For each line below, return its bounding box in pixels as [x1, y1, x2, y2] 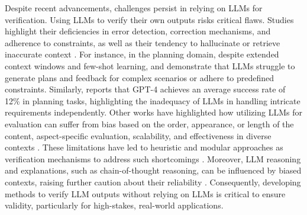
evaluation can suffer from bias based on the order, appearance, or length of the [5, 117, 294, 130]
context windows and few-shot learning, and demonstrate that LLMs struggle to [5, 59, 295, 72]
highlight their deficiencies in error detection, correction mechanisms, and [5, 25, 271, 37]
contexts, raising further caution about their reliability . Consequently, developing [5, 175, 301, 188]
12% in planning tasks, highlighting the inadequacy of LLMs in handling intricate [5, 94, 300, 107]
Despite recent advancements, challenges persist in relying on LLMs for [5, 2, 263, 14]
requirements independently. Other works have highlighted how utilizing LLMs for [5, 106, 302, 118]
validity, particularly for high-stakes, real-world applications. [5, 199, 224, 211]
